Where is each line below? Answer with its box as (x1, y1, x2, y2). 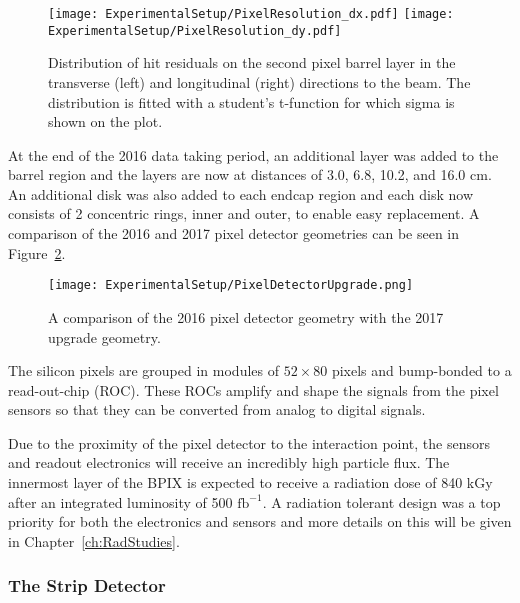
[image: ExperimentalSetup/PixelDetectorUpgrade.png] (48, 278, 414, 293)
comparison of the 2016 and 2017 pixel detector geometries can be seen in (8, 223, 460, 244)
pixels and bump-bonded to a (331, 360, 512, 381)
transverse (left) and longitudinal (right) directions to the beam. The (48, 71, 471, 92)
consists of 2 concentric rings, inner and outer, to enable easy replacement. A (8, 203, 480, 224)
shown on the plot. (48, 111, 163, 132)
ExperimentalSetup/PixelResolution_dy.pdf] (48, 23, 342, 38)
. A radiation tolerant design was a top (262, 491, 501, 512)
